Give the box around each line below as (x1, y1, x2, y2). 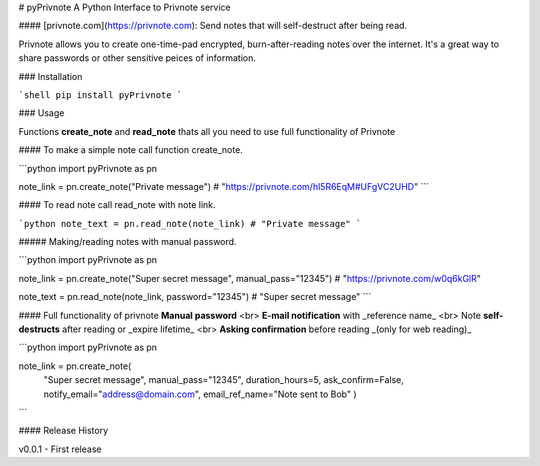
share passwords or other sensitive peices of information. (18, 52, 257, 64)
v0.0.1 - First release (18, 443, 102, 455)
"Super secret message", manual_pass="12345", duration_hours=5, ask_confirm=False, (43, 374, 405, 386)
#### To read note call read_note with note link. (18, 199, 216, 211)
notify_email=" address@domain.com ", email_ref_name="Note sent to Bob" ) (43, 388, 357, 400)
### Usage (18, 107, 65, 119)
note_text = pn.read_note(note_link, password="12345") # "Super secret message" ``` (18, 291, 372, 303)
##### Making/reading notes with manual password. (18, 236, 237, 248)
